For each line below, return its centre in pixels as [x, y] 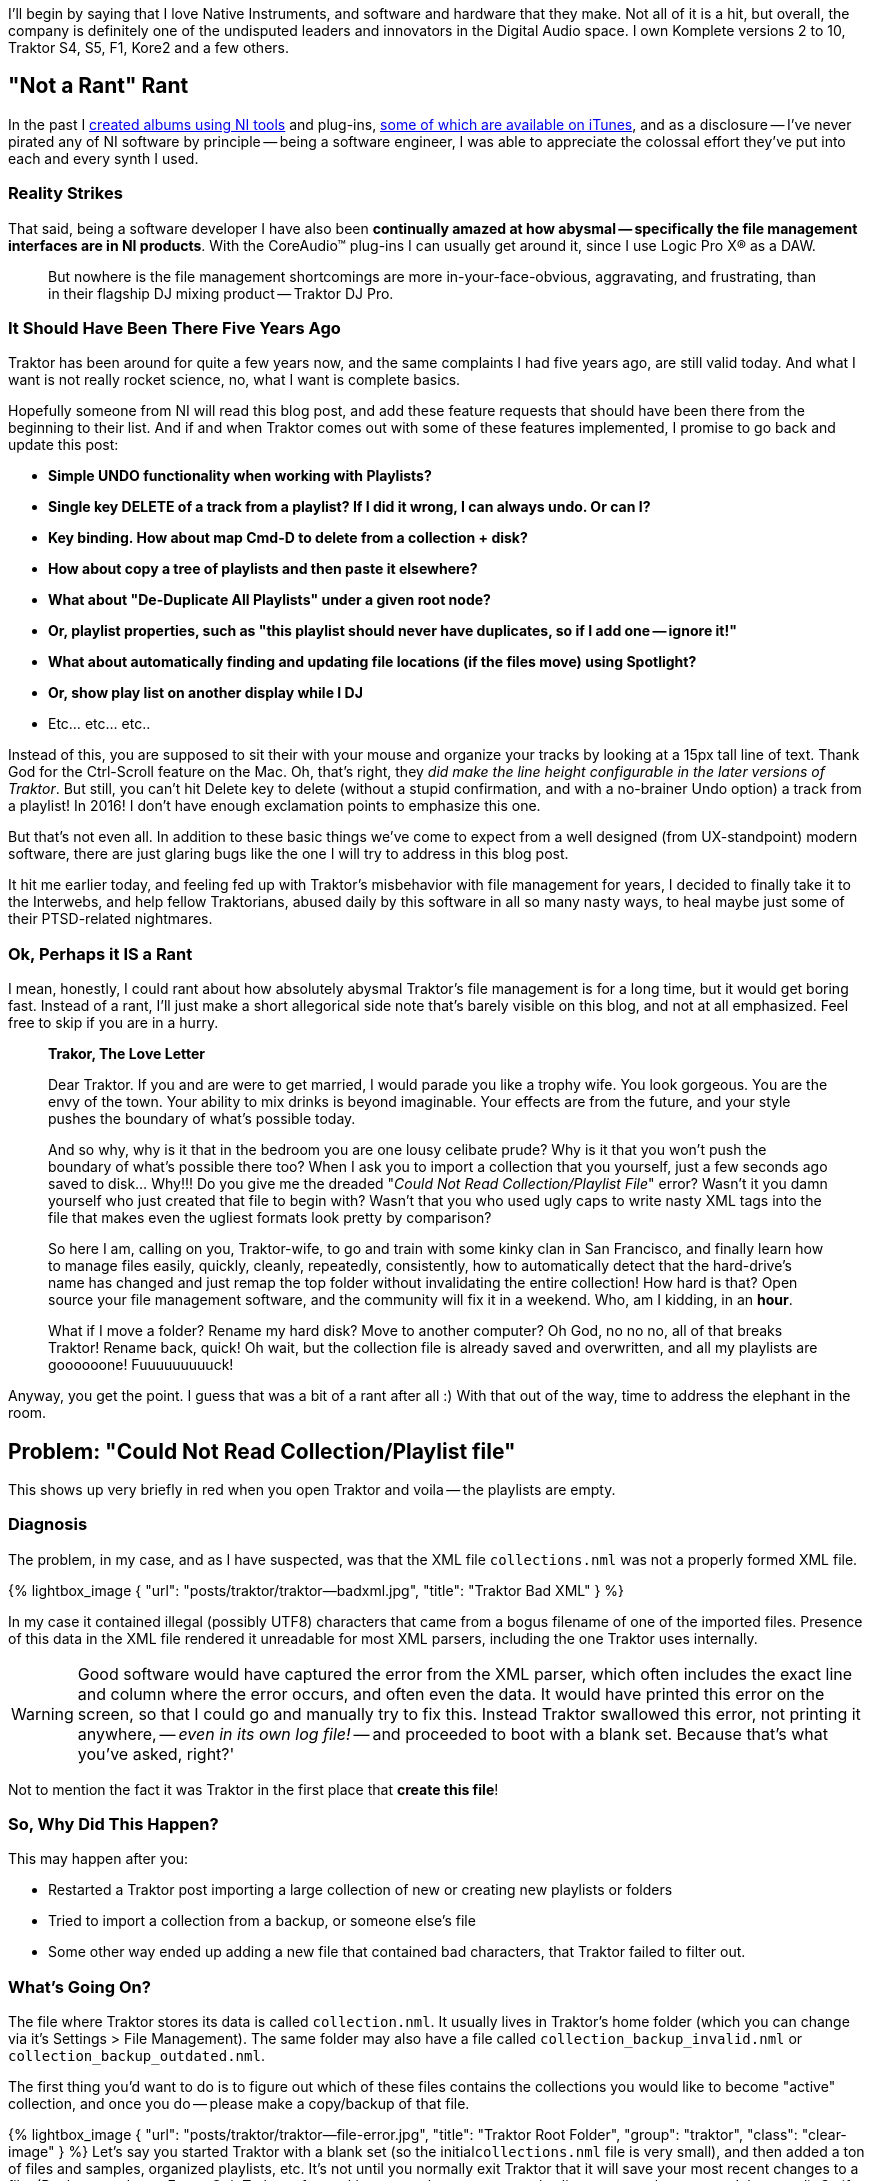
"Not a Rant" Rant [98, 86]
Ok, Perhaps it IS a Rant [100, 953]
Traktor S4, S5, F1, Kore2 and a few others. [148, 47]
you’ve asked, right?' [156, 1753]
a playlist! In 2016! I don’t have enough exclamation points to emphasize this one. [274, 806]
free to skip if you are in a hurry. [113, 1023]
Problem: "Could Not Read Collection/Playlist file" [262, 1451]
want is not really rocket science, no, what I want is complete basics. [234, 380]
